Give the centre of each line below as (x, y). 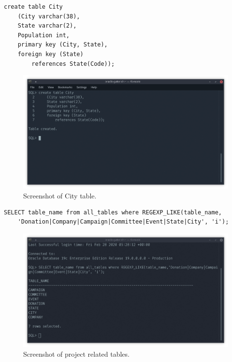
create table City (33, 7)
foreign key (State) (51, 54)
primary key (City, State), (63, 45)
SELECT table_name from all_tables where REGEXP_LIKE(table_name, (113, 212)
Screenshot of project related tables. (76, 354)
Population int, (44, 35)
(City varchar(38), (49, 16)
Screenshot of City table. (60, 195)
